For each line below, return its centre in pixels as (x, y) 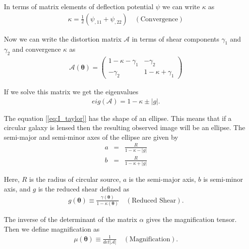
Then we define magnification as (52, 228)
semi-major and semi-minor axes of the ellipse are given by (91, 137)
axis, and (17, 188)
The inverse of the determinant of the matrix (71, 219)
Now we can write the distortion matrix (63, 38)
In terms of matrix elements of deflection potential (79, 6)
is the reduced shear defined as (84, 188)
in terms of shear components (176, 38)
